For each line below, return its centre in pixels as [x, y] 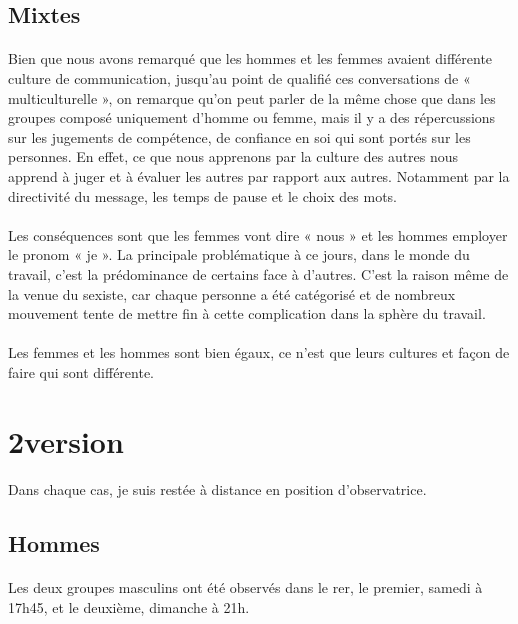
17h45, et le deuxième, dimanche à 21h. [129, 607]
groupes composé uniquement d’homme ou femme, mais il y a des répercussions [252, 117]
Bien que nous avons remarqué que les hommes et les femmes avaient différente [250, 58]
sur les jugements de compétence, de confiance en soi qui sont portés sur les [239, 136]
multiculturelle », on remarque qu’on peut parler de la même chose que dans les [252, 97]
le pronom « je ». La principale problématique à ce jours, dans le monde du [239, 254]
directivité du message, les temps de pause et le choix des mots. [202, 195]
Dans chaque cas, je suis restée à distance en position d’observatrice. [217, 489]
